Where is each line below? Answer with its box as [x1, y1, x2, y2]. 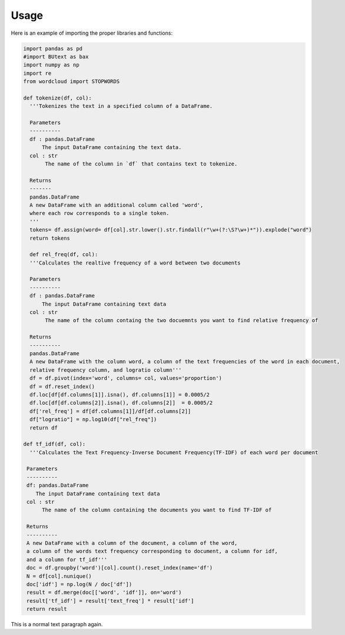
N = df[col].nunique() [26, 573, 92, 580]
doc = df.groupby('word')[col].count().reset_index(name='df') [26, 564, 213, 571]
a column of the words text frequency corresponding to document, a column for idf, [26, 548, 278, 555]
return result [26, 606, 67, 613]
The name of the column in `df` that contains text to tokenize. [45, 161, 238, 167]
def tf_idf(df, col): [23, 441, 86, 448]
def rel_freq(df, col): [29, 251, 98, 258]
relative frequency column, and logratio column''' [29, 366, 182, 373]
